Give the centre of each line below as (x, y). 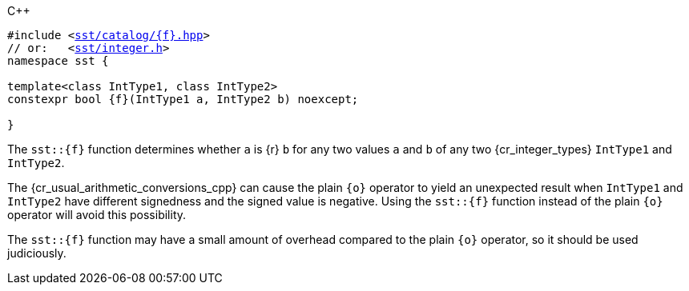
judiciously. (37, 253)
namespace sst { (58, 61)
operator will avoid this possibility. (97, 215)
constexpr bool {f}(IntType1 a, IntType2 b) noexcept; (183, 99)
